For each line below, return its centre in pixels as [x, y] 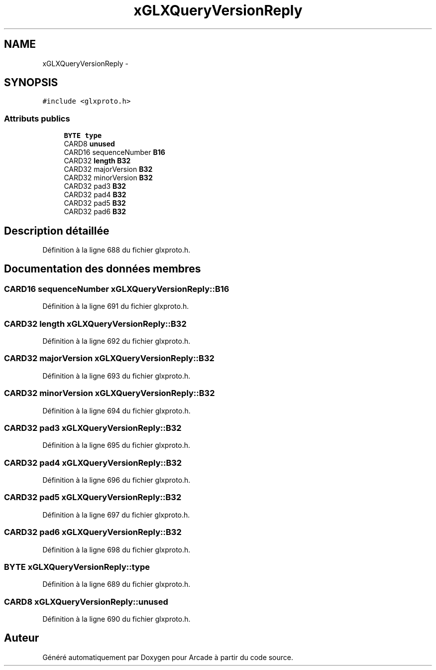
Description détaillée [57, 231]
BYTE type [83, 136]
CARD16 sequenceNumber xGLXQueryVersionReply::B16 [117, 289]
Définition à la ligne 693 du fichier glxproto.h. [116, 376]
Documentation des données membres [103, 269]
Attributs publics [37, 118]
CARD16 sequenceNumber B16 [114, 152]
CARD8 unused [89, 144]
